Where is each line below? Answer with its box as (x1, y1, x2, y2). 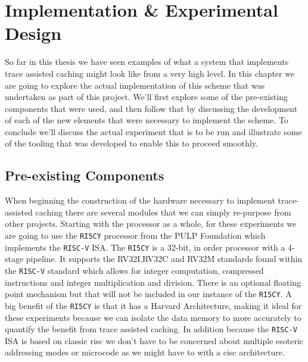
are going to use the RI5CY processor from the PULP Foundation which (5, 229, 266, 242)
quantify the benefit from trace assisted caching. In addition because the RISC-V (5, 323, 297, 335)
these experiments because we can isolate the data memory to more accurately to (5, 311, 301, 323)
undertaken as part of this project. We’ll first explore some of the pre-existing (5, 90, 288, 103)
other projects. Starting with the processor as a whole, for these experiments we (5, 217, 297, 230)
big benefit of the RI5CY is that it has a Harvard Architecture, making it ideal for (5, 299, 302, 311)
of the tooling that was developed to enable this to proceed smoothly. (5, 137, 258, 149)
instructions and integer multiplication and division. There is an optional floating (5, 276, 301, 288)
